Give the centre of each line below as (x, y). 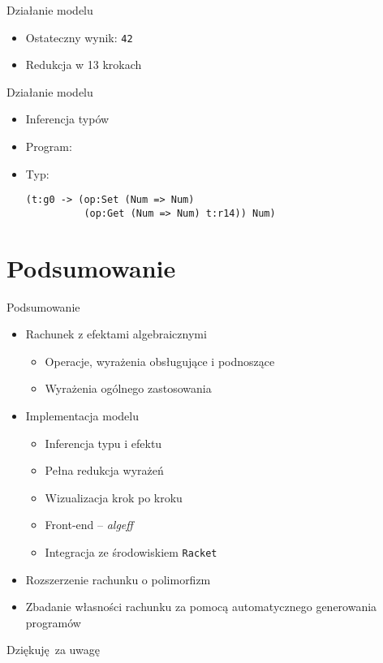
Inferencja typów (67, 119)
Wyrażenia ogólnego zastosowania (128, 388)
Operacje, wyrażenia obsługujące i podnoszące (160, 361)
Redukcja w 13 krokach (84, 65)
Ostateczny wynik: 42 (79, 37)
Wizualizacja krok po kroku (114, 497)
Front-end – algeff (89, 525)
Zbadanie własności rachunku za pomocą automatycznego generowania (201, 607)
